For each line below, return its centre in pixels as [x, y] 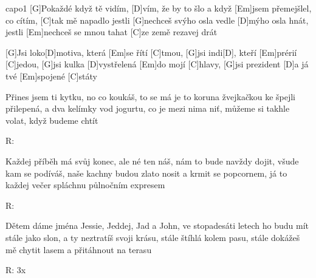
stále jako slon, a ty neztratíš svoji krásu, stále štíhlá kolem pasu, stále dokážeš [153, 237]
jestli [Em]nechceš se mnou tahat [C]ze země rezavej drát [112, 32]
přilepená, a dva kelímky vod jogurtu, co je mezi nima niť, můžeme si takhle [148, 108]
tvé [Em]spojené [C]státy [51, 76]
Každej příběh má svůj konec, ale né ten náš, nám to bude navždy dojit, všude [152, 161]
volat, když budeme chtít [52, 120]
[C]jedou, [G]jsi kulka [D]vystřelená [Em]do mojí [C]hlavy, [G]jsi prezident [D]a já [157, 64]
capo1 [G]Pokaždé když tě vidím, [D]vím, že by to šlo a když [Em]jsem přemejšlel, [159, 8]
